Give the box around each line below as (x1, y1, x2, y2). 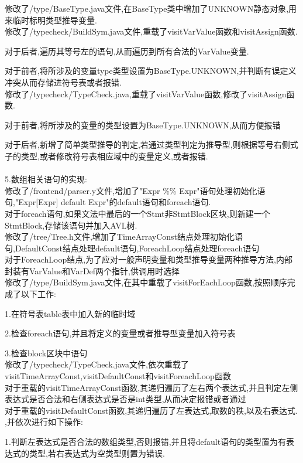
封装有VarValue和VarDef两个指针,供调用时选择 (5, 264, 180, 277)
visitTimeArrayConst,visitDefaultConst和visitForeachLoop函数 (5, 370, 231, 382)
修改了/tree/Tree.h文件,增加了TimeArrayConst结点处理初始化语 (5, 230, 243, 243)
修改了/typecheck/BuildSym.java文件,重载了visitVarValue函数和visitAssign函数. (5, 25, 298, 38)
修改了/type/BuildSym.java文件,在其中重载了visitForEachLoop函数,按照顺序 (5, 276, 287, 288)
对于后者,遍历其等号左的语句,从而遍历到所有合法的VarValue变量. (5, 45, 249, 57)
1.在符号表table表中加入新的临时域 (5, 307, 136, 319)
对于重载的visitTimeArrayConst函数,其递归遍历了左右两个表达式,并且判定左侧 (5, 381, 298, 393)
